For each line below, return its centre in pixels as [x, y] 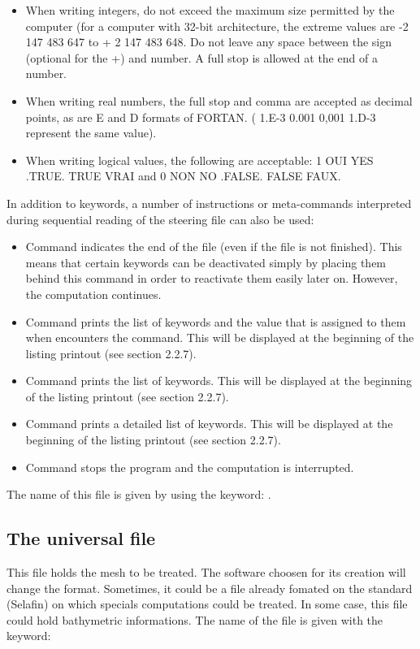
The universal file [81, 538]
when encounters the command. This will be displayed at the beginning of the [220, 337]
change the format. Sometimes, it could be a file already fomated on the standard [210, 588]
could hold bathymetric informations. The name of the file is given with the [195, 619]
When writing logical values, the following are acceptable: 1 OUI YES [199, 160]
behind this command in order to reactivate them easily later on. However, [212, 278]
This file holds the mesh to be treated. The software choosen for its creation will [206, 572]
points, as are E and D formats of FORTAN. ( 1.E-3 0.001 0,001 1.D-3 [201, 117]
